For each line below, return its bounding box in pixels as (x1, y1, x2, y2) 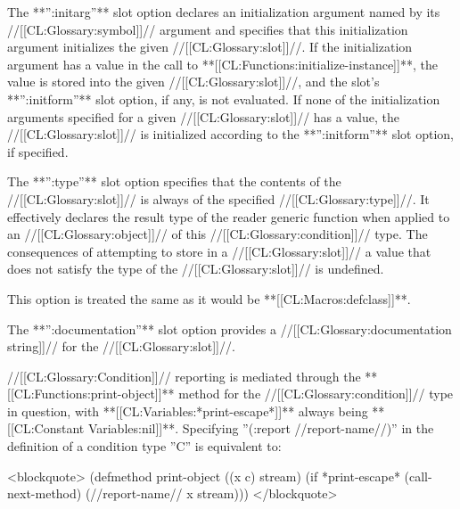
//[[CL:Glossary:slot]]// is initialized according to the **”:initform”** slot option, (7, 125, 454, 144)
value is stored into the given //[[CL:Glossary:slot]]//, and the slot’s (7, 72, 380, 91)
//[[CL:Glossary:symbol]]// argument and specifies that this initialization (7, 20, 408, 38)
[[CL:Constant (7, 419, 85, 438)
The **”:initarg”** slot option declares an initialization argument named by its (7, 3, 440, 21)
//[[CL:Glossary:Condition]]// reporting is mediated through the (7, 366, 361, 385)
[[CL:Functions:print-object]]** (7, 384, 175, 403)
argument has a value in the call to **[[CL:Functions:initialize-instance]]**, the (7, 54, 438, 73)
